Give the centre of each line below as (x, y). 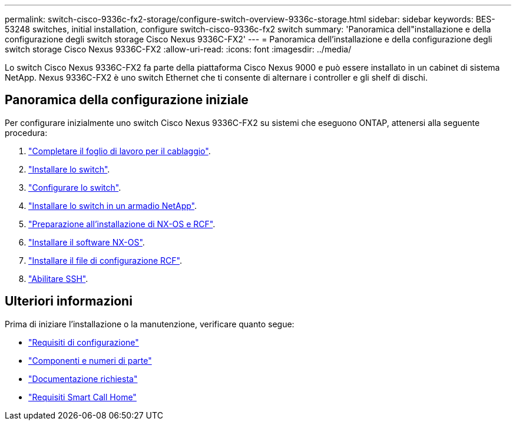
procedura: (26, 132)
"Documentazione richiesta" (83, 378)
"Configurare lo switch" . (75, 187)
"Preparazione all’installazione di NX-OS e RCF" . (122, 224)
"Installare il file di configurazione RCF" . (105, 260)
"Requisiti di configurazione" (84, 342)
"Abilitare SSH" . (58, 278)
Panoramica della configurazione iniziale (127, 100)
